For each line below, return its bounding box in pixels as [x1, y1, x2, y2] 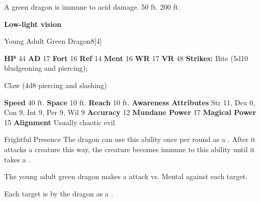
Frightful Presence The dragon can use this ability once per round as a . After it [4, 134, 256, 145]
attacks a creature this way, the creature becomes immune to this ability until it [4, 143, 255, 154]
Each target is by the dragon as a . [4, 188, 113, 198]
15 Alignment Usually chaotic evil [4, 117, 115, 127]
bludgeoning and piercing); [4, 63, 88, 73]
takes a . [4, 154, 31, 164]
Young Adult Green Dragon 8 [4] [4, 36, 102, 46]
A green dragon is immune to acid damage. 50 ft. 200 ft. [4, 2, 180, 12]
